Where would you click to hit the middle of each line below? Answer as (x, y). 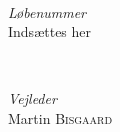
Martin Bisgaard (60, 117)
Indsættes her (50, 31)
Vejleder (32, 98)
